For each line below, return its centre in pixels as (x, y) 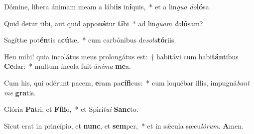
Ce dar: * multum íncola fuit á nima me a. (68, 66)
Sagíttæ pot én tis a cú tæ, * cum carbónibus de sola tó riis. (90, 40)
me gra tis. (20, 92)
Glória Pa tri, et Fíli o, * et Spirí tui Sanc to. (71, 109)
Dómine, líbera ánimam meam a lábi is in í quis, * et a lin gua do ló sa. (108, 6)
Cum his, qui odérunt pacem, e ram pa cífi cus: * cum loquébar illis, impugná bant (127, 82)
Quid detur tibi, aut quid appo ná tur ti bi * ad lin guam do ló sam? (104, 23)
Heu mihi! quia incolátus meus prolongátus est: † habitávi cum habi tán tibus (121, 56)
